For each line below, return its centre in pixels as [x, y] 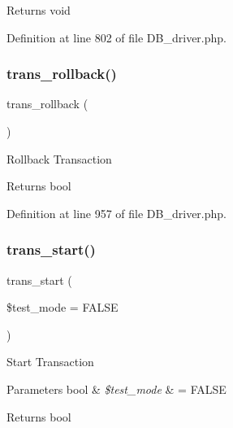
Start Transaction [50, 362]
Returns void [39, 10]
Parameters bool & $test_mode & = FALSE [116, 389]
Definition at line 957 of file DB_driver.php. [116, 213]
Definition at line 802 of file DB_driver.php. [116, 37]
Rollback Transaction [59, 158]
